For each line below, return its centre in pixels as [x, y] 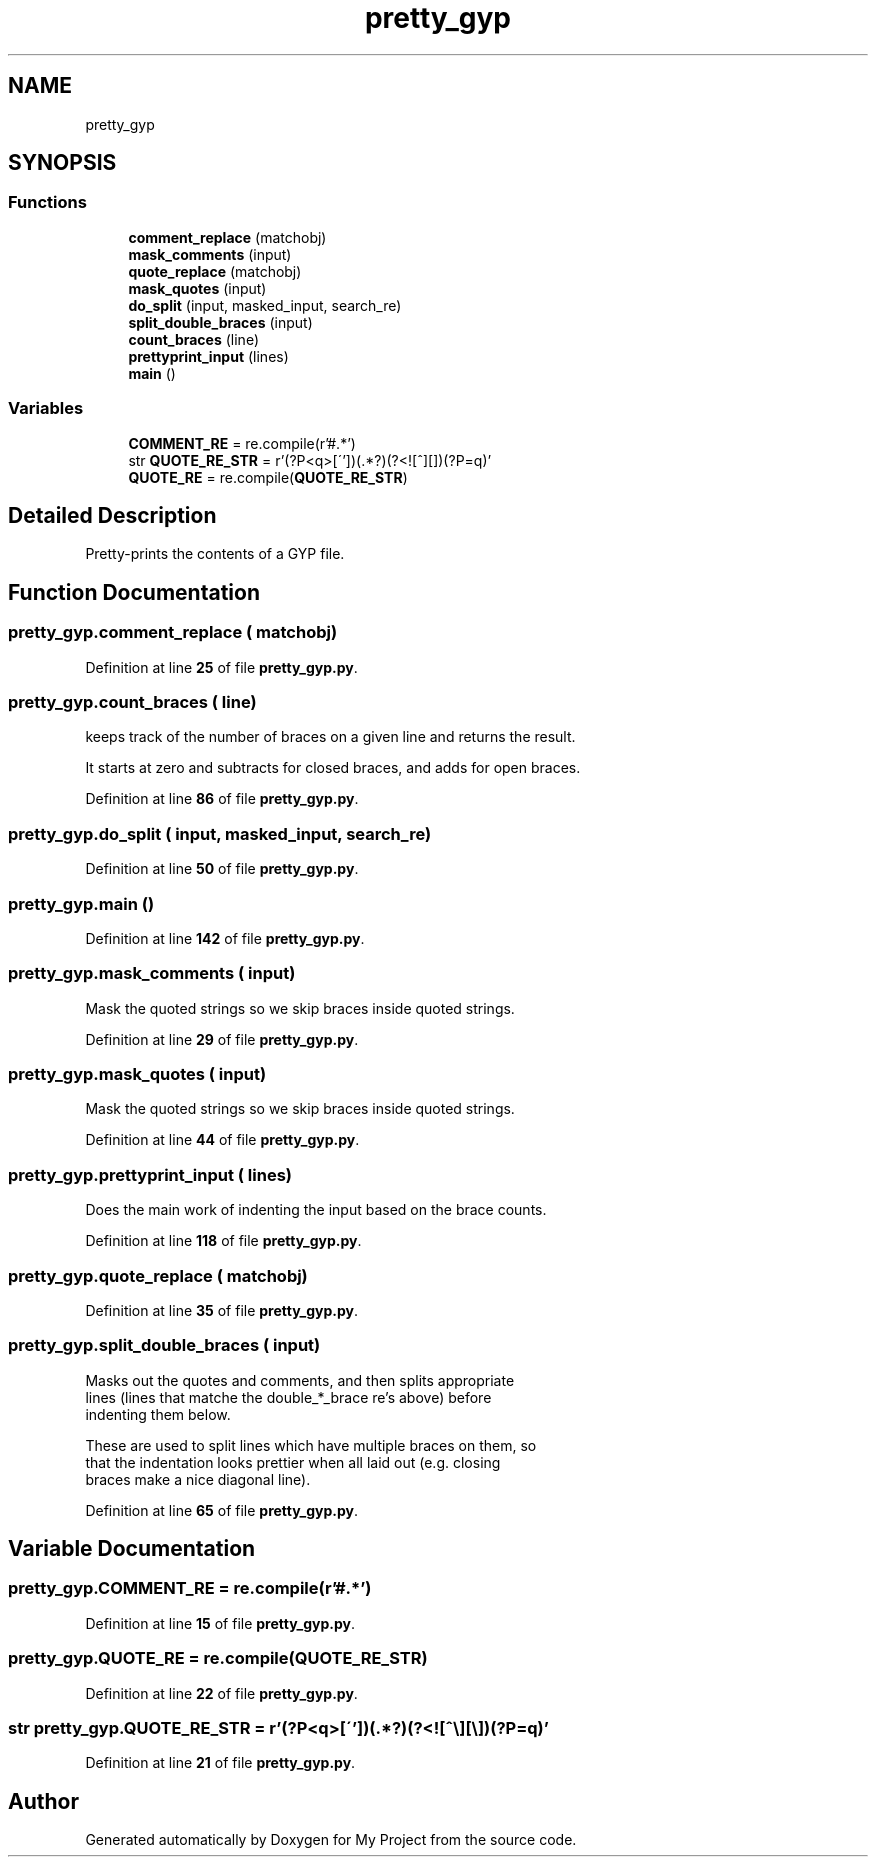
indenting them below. [158, 1414]
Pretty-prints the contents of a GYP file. [215, 554]
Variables [46, 408]
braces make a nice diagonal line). [198, 1479]
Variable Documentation [132, 1549]
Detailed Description [112, 515]
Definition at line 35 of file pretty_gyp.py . [222, 1310]
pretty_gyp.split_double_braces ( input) [164, 1345]
